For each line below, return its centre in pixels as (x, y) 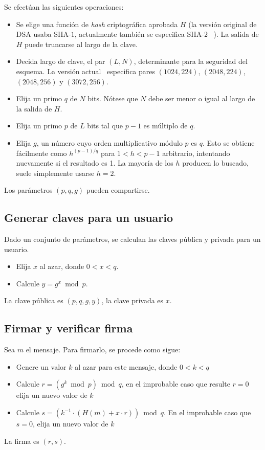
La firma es (22, 441)
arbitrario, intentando (196, 153)
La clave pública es (34, 300)
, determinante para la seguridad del (191, 61)
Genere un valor (41, 366)
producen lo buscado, (215, 163)
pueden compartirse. (118, 190)
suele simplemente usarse (55, 173)
